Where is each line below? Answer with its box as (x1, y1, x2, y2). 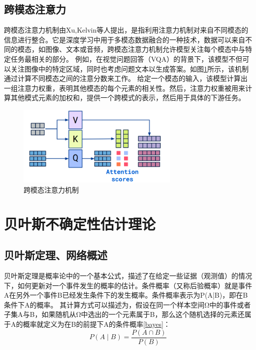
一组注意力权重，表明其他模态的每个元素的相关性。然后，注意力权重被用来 (4, 82, 245, 93)
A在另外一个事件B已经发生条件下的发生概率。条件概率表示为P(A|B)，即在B (4, 290, 248, 300)
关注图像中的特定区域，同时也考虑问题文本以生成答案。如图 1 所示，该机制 (10, 63, 249, 74)
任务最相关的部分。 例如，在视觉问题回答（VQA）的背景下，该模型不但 (10, 53, 243, 64)
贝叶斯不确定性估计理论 (4, 213, 156, 233)
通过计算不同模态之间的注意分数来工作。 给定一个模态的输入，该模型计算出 (4, 73, 248, 83)
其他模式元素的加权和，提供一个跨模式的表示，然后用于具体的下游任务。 (10, 92, 245, 103)
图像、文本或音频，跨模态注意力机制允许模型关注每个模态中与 (45, 44, 245, 54)
